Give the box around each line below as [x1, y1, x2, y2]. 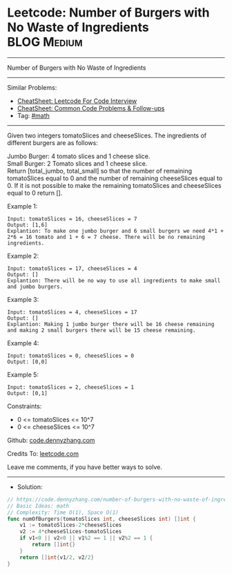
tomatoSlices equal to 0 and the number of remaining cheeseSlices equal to [7, 174, 223, 182]
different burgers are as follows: [7, 138, 98, 146]
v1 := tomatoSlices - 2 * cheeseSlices [19, 522, 122, 529]
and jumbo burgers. [7, 283, 64, 290]
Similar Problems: [7, 83, 57, 91]
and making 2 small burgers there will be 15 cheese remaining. [7, 327, 196, 334]
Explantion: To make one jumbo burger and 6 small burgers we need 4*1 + [7, 227, 224, 234]
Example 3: [7, 295, 39, 303]
